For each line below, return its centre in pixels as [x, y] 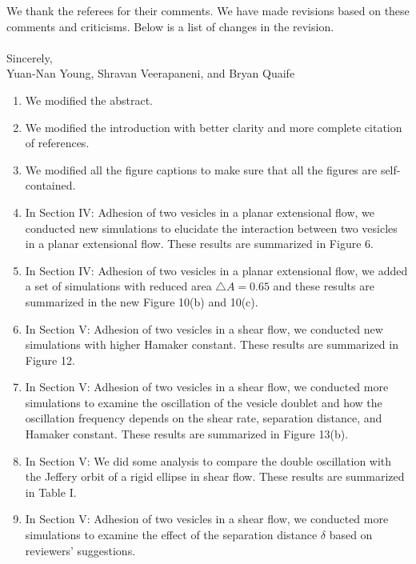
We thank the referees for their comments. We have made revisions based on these [208, 10]
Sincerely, [30, 57]
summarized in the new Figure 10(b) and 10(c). [142, 301]
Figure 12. [50, 360]
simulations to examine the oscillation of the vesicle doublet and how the [204, 402]
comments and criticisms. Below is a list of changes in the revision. [170, 26]
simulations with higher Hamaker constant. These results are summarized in [212, 344]
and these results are [324, 286]
